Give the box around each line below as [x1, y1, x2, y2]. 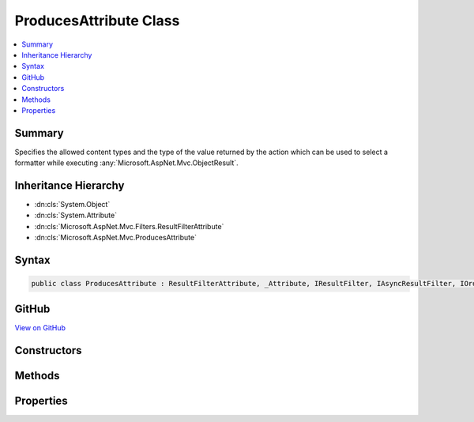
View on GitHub [14, 322, 66, 332]
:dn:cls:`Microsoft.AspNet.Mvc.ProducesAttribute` [34, 233, 197, 243]
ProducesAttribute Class [14, 12, 180, 29]
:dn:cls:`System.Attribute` [34, 210, 118, 220]
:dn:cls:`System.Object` [34, 200, 111, 209]
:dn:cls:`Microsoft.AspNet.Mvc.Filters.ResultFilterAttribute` [34, 221, 224, 231]
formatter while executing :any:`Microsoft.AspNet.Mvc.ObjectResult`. [14, 158, 239, 168]
